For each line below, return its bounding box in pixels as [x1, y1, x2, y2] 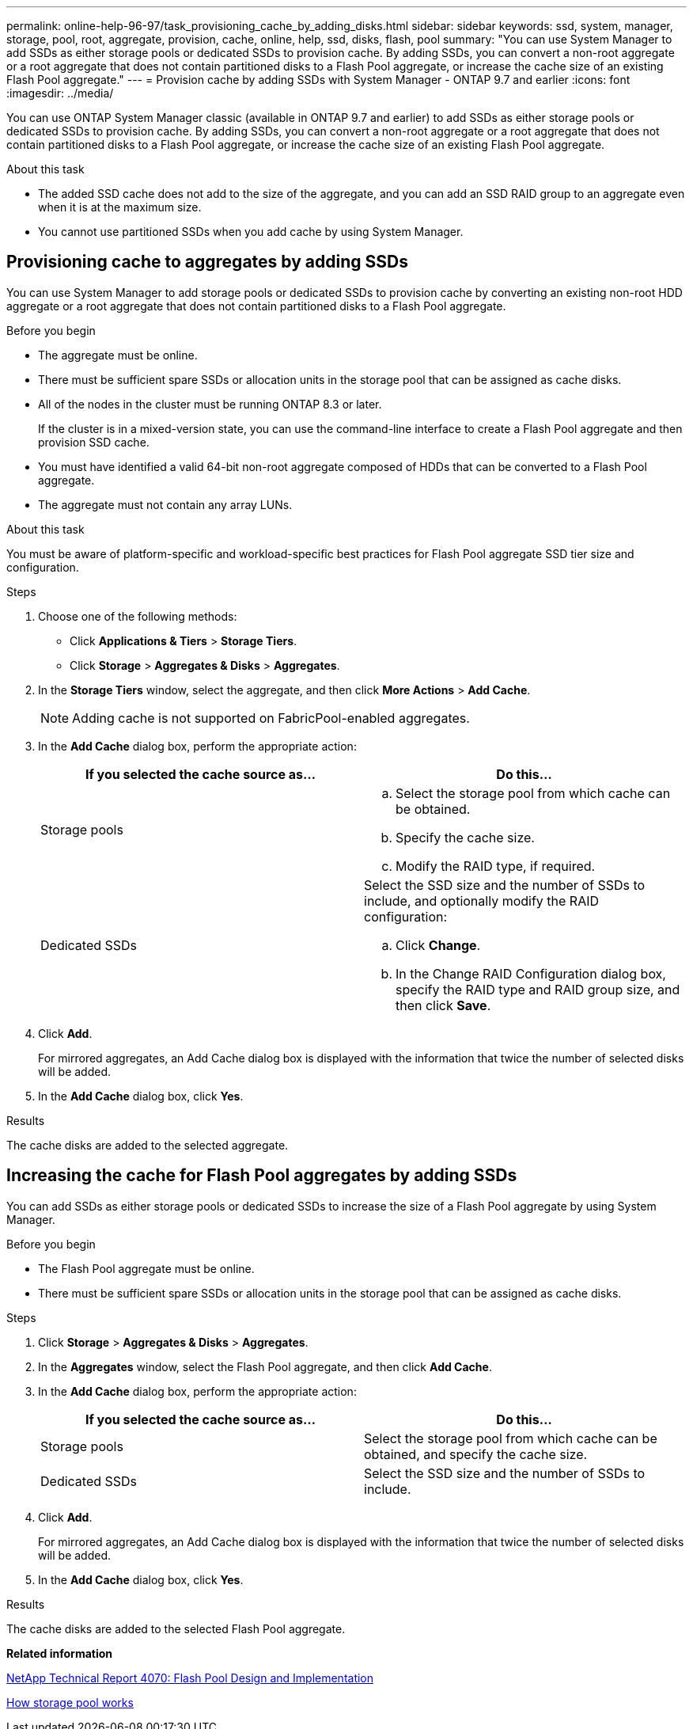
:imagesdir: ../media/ [6, 86, 114, 100]
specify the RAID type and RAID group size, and [396, 981, 680, 997]
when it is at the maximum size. [38, 200, 202, 214]
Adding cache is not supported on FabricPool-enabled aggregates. [72, 709, 470, 726]
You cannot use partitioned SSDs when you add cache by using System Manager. [38, 225, 464, 238]
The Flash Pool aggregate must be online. [38, 1261, 255, 1275]
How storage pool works [6, 1695, 134, 1709]
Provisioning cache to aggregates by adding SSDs [6, 252, 408, 272]
